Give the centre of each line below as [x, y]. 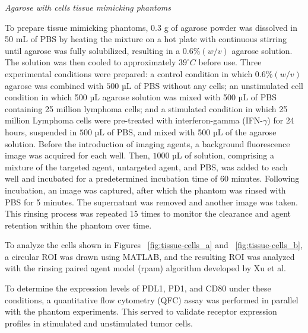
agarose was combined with [54, 85]
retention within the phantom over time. [78, 225]
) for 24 [281, 120]
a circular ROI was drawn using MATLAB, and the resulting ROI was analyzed [150, 256]
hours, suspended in [41, 131]
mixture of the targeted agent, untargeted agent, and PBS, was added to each [146, 166]
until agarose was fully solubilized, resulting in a [93, 50]
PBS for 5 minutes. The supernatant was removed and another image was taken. [151, 202]
